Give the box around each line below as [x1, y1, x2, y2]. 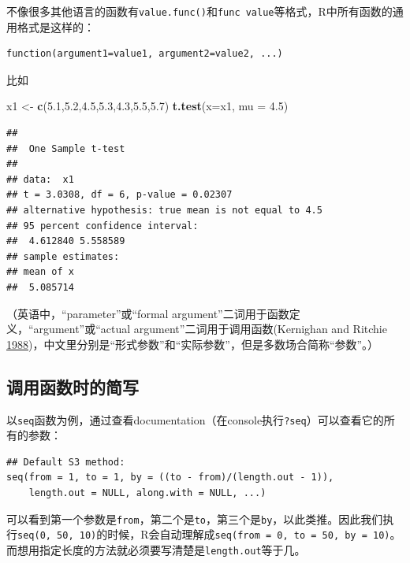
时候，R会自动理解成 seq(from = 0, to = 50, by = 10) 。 [107, 526, 401, 543]
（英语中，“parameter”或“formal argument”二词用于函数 [6, 305, 289, 321]
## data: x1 [6, 173, 74, 185]
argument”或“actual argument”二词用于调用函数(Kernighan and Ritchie [33, 320, 387, 337]
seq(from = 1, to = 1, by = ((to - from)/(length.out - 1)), [6, 472, 334, 483]
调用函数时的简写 [6, 374, 139, 398]
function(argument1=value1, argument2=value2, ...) [6, 48, 283, 60]
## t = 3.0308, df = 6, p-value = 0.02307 [6, 189, 233, 201]
